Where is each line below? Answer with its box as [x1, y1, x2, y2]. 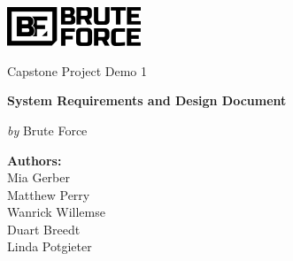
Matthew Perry [7, 185, 90, 203]
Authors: [7, 150, 62, 169]
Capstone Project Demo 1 [7, 61, 147, 80]
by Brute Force [7, 120, 88, 139]
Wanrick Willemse [7, 203, 105, 221]
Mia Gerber [7, 168, 70, 187]
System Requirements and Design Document [7, 91, 287, 110]
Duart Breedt [7, 219, 81, 238]
